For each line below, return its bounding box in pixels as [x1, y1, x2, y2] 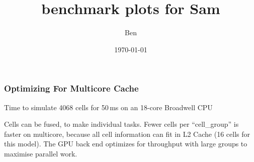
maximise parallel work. [4, 148, 77, 158]
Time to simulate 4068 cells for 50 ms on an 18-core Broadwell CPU [4, 102, 213, 112]
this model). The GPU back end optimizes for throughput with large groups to [4, 138, 247, 149]
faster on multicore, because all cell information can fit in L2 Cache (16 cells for [4, 128, 250, 139]
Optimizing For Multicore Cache [4, 82, 139, 95]
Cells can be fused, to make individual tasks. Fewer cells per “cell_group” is [4, 119, 239, 129]
